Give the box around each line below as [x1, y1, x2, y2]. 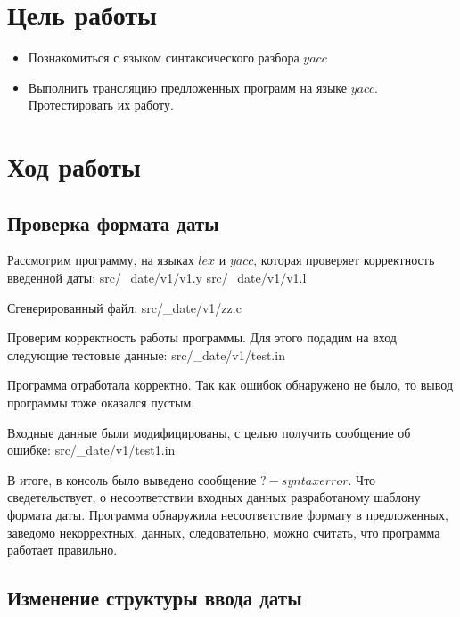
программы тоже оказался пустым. [7, 393, 195, 412]
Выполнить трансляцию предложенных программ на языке [28, 78, 348, 96]
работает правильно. [7, 540, 118, 559]
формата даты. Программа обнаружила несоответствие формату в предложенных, [7, 506, 448, 524]
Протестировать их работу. [28, 95, 174, 114]
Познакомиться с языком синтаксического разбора [28, 48, 300, 67]
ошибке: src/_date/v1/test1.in [7, 440, 176, 459]
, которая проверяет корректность [253, 251, 435, 269]
